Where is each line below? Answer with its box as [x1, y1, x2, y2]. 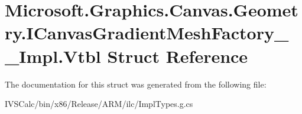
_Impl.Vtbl [5, 43, 101, 68]
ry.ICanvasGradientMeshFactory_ [5, 21, 289, 45]
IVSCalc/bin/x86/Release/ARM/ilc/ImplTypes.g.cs [5, 98, 193, 110]
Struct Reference [107, 43, 248, 68]
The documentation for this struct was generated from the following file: [5, 78, 267, 90]
